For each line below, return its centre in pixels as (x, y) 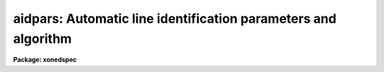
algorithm (43, 38)
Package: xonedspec (45, 60)
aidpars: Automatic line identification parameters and (175, 19)
